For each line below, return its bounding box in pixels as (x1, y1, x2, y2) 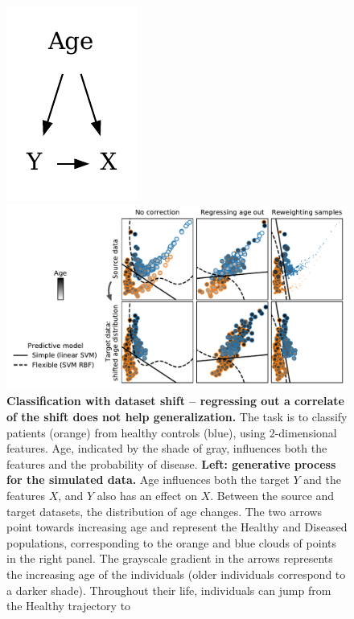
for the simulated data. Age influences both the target (6, 471, 290, 488)
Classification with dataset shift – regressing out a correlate (6, 392, 344, 409)
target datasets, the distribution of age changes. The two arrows (6, 502, 323, 519)
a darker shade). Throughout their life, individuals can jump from (6, 581, 331, 598)
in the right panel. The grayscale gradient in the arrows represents (6, 550, 333, 567)
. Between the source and (210, 486, 335, 503)
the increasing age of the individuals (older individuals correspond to (6, 565, 346, 582)
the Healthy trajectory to (6, 597, 131, 614)
